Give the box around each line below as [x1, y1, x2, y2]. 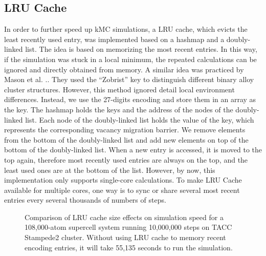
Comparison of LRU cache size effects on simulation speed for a [25, 211, 224, 222]
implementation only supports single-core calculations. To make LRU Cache [4, 174, 242, 185]
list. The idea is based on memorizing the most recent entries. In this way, [25, 44, 257, 54]
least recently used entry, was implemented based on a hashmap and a [4, 33, 225, 44]
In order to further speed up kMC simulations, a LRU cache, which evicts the [4, 24, 248, 34]
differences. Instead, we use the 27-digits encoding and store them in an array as [4, 94, 256, 105]
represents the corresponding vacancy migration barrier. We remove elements [4, 124, 246, 135]
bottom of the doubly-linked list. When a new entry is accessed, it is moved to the [4, 144, 262, 155]
